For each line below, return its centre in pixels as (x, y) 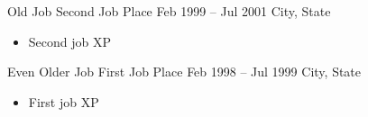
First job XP (64, 101)
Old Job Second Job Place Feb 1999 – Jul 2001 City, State (169, 11)
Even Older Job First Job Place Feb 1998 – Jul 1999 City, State (184, 72)
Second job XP (70, 41)
